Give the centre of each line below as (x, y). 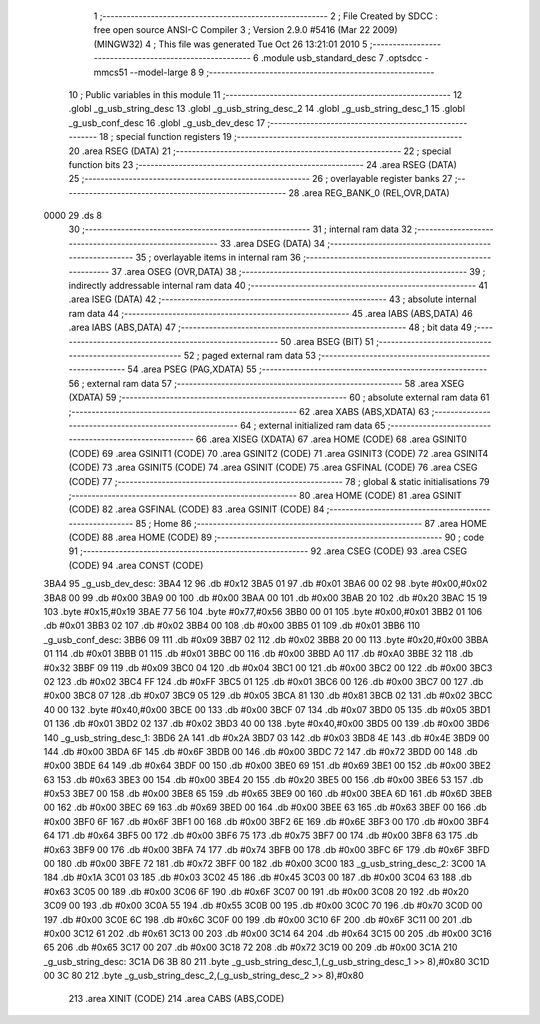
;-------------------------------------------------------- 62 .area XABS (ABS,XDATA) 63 (249, 411)
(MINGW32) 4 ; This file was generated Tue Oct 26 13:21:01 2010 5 (230, 44)
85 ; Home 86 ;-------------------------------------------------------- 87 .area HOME (311, 523)
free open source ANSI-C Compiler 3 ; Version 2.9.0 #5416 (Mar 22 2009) (246, 30)
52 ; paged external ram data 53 (250, 355)
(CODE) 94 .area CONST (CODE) (136, 565)
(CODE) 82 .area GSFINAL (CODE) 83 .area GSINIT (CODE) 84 (196, 509)
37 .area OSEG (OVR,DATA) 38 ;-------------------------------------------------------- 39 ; (298, 271)
